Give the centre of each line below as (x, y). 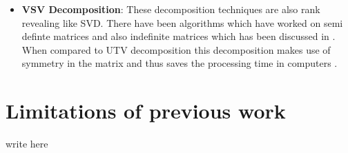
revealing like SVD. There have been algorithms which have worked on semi (182, 22)
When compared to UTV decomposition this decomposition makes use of (176, 49)
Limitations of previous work (146, 111)
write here (27, 144)
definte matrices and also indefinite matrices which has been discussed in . (178, 36)
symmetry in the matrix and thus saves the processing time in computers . (180, 63)
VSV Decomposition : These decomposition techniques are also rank (171, 9)
